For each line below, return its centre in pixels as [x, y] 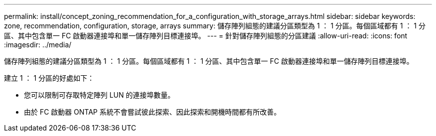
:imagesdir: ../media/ [38, 45]
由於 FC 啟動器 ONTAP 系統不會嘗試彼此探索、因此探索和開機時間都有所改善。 [152, 112]
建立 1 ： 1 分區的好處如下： [49, 78]
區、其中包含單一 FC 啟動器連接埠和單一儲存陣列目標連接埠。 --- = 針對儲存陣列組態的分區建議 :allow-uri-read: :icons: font [206, 36]
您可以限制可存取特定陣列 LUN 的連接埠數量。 [99, 95]
